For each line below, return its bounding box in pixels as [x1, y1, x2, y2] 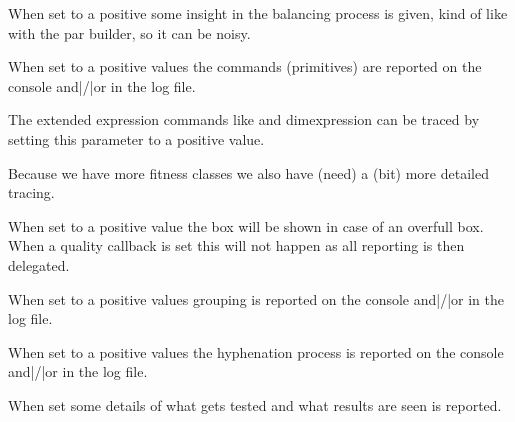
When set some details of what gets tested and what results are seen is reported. [8, 394, 502, 415]
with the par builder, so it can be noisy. [8, 22, 251, 43]
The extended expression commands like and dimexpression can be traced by [8, 109, 480, 130]
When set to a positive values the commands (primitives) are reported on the [8, 56, 482, 77]
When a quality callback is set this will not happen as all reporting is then [8, 235, 465, 256]
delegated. [8, 254, 70, 275]
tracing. [8, 182, 55, 203]
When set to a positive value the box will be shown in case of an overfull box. [8, 215, 484, 236]
